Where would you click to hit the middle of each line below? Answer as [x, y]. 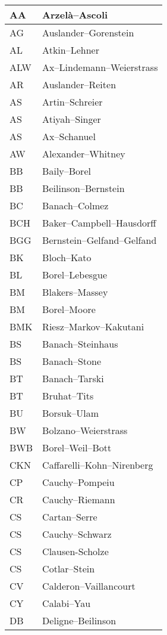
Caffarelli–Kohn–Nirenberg [98, 465]
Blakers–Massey [75, 292]
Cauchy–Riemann [79, 499]
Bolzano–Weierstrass [85, 430]
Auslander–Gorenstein [88, 32]
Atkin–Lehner [71, 50]
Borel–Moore [69, 309]
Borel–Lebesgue [75, 275]
